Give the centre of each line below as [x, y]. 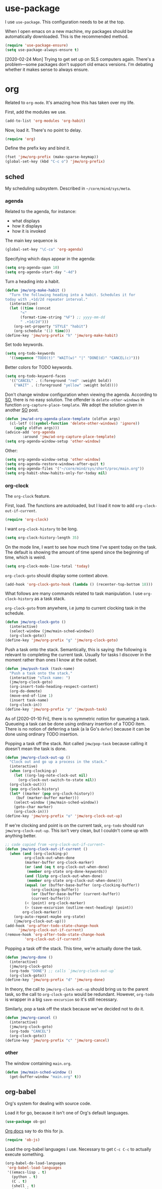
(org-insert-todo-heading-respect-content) [54, 687]
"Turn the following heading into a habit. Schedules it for [73, 295]
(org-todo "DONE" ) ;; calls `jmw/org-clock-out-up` [63, 971]
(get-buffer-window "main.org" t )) [45, 1077]
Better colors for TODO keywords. [39, 367]
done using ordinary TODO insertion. [42, 734]
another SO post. [22, 410]
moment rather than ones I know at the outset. [51, 660]
